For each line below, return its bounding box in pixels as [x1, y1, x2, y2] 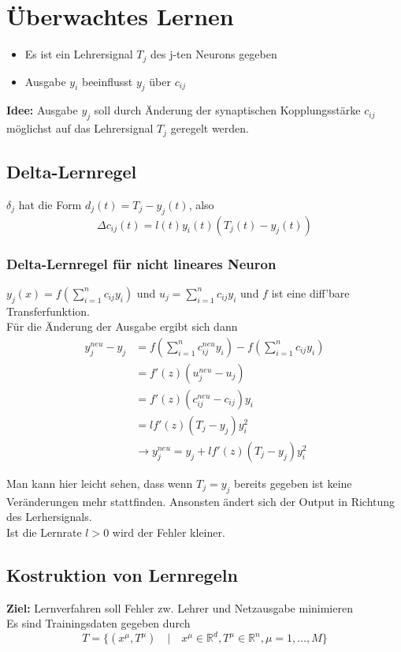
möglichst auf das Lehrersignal [6, 120, 154, 137]
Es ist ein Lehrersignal [24, 46, 133, 62]
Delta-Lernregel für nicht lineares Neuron [6, 253, 277, 273]
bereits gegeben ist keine [234, 474, 352, 491]
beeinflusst [81, 73, 133, 89]
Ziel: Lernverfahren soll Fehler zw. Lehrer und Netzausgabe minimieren [6, 599, 353, 616]
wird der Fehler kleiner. [112, 523, 225, 540]
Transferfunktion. [6, 302, 90, 319]
